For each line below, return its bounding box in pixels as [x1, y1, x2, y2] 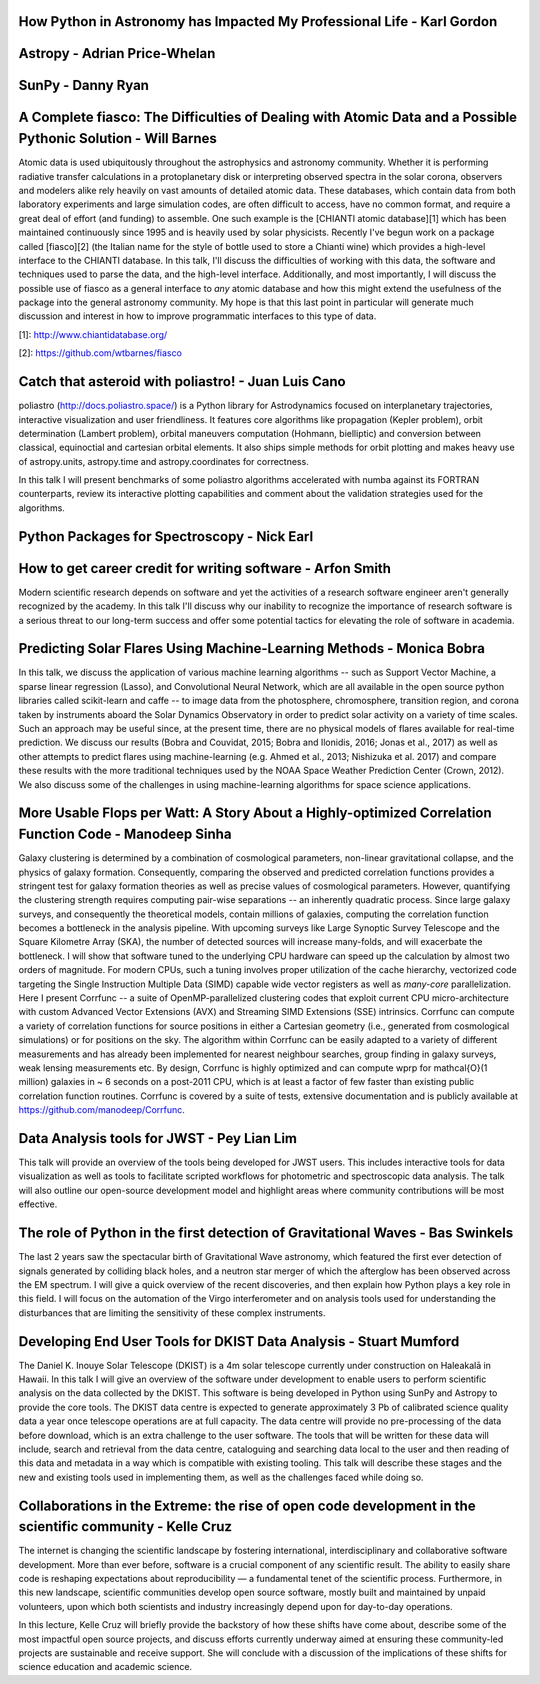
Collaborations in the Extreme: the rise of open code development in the [18, 1497, 476, 1514]
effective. [18, 1198, 58, 1210]
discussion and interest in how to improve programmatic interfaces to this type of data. [18, 310, 377, 322]
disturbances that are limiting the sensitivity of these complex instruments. [18, 1306, 326, 1319]
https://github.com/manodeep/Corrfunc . [18, 1104, 185, 1116]
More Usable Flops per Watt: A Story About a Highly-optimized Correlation [18, 805, 492, 822]
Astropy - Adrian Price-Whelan [18, 45, 216, 62]
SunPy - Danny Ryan [18, 77, 150, 94]
